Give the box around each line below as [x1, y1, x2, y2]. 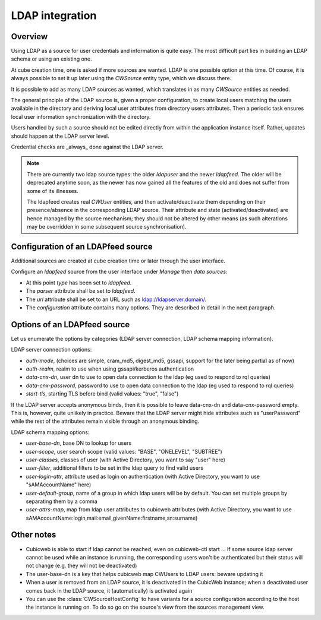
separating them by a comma [26, 498, 97, 505]
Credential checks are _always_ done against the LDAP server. [11, 143, 163, 150]
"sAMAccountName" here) [26, 481, 92, 488]
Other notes [11, 530, 56, 540]
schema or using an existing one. [11, 55, 92, 62]
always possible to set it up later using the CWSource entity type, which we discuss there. [11, 75, 232, 82]
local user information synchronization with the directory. [11, 113, 151, 120]
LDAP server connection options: [11, 346, 92, 353]
